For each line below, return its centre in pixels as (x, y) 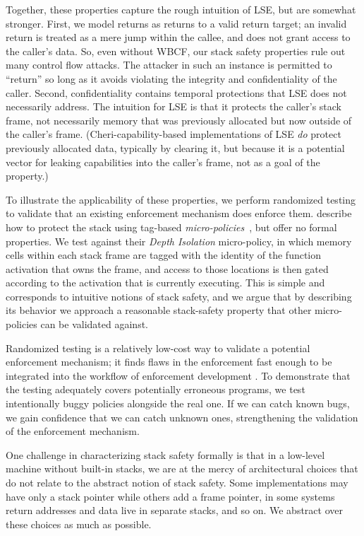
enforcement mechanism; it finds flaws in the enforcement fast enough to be (169, 362)
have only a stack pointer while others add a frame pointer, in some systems (170, 496)
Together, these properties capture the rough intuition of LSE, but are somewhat (181, 9)
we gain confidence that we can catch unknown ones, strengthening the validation (182, 417)
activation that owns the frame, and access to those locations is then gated (167, 268)
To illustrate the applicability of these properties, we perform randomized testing (181, 199)
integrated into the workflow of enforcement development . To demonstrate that (178, 375)
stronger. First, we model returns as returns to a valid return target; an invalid (176, 23)
